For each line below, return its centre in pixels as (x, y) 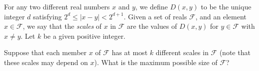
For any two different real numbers (57, 6)
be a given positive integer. (84, 35)
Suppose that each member (45, 52)
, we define (151, 6)
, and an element (221, 16)
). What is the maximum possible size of (156, 62)
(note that (235, 52)
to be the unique (226, 6)
